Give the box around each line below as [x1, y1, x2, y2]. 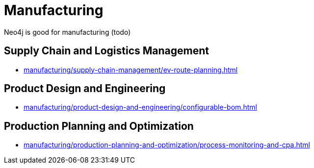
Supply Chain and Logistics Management [4, 45, 209, 57]
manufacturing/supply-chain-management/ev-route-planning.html [24, 65, 238, 74]
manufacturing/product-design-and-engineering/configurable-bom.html [24, 103, 257, 112]
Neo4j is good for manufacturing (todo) [4, 27, 131, 36]
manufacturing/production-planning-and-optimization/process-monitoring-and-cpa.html [24, 141, 310, 149]
